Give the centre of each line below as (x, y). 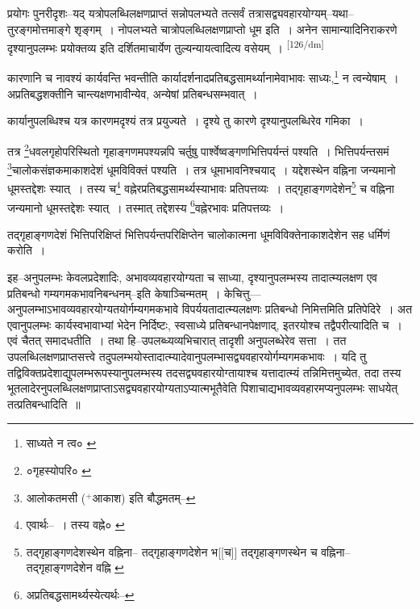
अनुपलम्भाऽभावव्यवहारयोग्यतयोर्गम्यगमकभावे (93, 309)
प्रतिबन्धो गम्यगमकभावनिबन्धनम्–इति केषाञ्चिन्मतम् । (114, 293)
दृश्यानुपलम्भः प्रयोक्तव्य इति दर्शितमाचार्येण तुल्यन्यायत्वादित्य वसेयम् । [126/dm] (166, 46)
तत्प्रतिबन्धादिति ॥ (44, 403)
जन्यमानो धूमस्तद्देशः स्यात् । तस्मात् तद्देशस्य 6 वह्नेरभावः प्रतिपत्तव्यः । (146, 206)
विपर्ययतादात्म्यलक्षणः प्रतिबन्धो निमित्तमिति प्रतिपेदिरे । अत (297, 309)
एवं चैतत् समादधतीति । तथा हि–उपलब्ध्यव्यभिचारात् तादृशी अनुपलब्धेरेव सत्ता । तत (177, 340)
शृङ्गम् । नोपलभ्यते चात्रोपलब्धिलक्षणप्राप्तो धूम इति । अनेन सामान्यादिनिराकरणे (236, 29)
